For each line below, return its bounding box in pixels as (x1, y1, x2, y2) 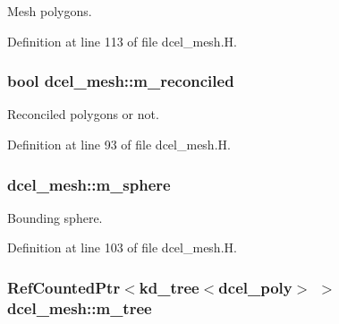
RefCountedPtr (7, 276, 121, 298)
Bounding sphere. (7, 208, 103, 226)
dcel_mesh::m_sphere (7, 173, 171, 195)
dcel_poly (218, 276, 292, 298)
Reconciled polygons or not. (7, 105, 159, 124)
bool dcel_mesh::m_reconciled (7, 70, 234, 92)
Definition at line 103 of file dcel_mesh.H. (7, 238, 237, 257)
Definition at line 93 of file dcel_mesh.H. (7, 135, 231, 153)
